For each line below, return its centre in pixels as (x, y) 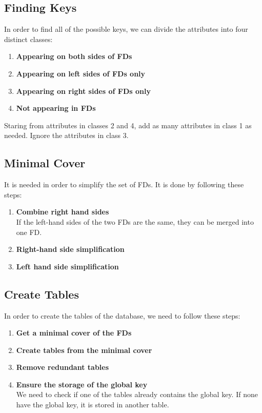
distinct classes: (28, 39)
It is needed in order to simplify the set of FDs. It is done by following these (124, 184)
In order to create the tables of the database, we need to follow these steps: (122, 315)
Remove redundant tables (63, 367)
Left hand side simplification (67, 266)
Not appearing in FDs (56, 108)
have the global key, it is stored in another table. (93, 405)
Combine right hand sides (63, 212)
